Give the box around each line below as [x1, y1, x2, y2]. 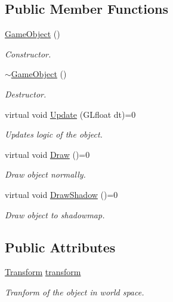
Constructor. [5, 47, 51, 60]
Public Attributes [5, 237, 116, 256]
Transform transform [5, 266, 81, 278]
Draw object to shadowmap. [5, 208, 105, 221]
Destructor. [5, 87, 47, 100]
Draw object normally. [5, 168, 86, 181]
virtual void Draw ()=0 [5, 148, 90, 160]
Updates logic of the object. [5, 128, 103, 141]
